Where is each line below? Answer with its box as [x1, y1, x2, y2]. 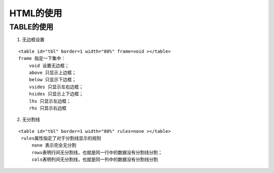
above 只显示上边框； [28, 70, 77, 76]
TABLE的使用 [9, 22, 53, 31]
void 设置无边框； [28, 62, 70, 68]
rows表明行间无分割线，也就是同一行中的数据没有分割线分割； [31, 150, 162, 155]
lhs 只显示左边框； [28, 98, 71, 104]
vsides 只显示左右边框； [28, 84, 84, 90]
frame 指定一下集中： [18, 56, 66, 61]
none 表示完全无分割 [31, 143, 77, 148]
